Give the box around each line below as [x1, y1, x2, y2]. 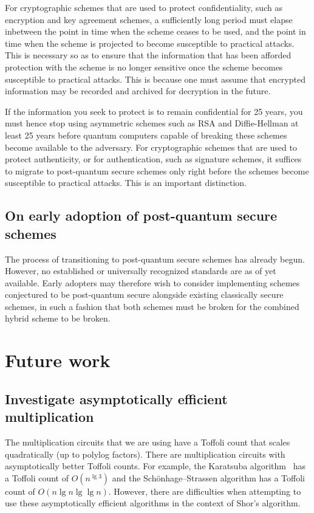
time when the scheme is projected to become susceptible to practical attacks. [5, 36, 295, 49]
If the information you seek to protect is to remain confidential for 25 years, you [5, 105, 303, 117]
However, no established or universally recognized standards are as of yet [5, 264, 276, 277]
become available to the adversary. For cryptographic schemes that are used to [5, 140, 297, 153]
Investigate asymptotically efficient [5, 389, 228, 408]
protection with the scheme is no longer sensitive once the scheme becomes [5, 60, 283, 73]
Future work [5, 348, 111, 373]
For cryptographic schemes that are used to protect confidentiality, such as [5, 1, 282, 13]
